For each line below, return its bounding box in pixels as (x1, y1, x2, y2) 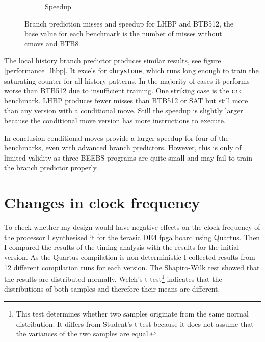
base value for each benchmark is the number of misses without (24, 28, 222, 39)
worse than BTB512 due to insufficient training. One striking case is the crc (4, 85, 243, 96)
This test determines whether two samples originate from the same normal (16, 308, 249, 319)
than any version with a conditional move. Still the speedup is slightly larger (4, 105, 243, 116)
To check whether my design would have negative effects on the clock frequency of (4, 222, 260, 232)
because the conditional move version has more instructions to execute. (4, 115, 226, 126)
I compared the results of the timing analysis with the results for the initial (4, 242, 240, 252)
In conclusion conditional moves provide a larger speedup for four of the (4, 132, 229, 143)
